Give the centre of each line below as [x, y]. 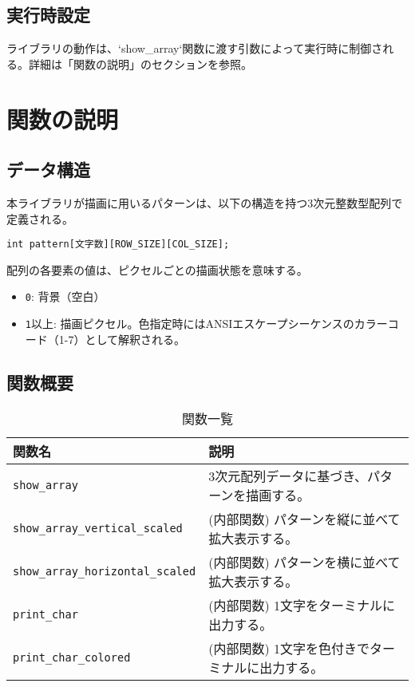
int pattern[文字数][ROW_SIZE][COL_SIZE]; [118, 245]
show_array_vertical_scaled [98, 528]
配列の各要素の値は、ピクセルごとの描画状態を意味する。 [157, 269]
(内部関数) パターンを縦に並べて [304, 519]
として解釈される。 [135, 339]
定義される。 [40, 218]
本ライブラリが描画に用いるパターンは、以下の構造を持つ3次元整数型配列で [205, 202]
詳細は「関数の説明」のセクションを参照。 [140, 63]
